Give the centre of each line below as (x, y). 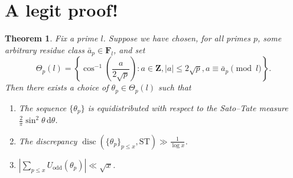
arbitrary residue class (45, 49)
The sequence (43, 107)
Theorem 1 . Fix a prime (51, 38)
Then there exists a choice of (57, 87)
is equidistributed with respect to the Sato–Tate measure (188, 107)
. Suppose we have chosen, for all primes (177, 38)
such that (175, 87)
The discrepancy (48, 140)
